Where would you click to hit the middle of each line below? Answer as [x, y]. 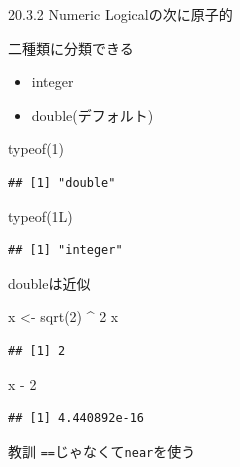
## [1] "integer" [65, 250]
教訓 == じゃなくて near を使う [102, 450]
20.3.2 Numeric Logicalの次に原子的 [120, 14]
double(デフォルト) [92, 114]
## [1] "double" [62, 182]
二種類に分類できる [71, 47]
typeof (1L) [40, 215]
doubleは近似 [49, 282]
